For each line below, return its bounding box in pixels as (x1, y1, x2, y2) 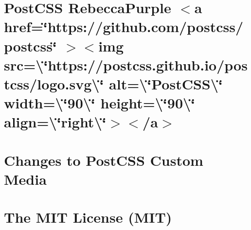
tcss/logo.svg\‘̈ (4, 73, 104, 93)
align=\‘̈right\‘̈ (4, 112, 107, 132)
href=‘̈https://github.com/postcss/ (4, 17, 244, 36)
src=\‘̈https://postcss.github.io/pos (4, 54, 248, 74)
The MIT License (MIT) (4, 207, 172, 227)
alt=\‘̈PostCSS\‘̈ (109, 73, 223, 93)
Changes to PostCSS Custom (4, 150, 203, 170)
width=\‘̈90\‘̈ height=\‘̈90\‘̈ (4, 93, 196, 113)
